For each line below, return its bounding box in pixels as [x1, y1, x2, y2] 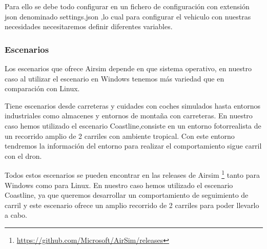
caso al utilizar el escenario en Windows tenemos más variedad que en [5, 73, 224, 84]
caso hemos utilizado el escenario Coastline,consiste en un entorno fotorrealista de [5, 120, 261, 131]
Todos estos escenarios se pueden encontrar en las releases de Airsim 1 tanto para [5, 168, 260, 180]
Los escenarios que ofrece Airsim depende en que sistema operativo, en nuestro [5, 63, 252, 73]
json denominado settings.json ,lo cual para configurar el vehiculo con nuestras [5, 11, 251, 22]
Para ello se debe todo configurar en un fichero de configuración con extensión [5, 1, 250, 11]
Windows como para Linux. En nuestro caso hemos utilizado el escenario [5, 179, 233, 190]
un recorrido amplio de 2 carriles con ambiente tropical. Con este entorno [5, 130, 235, 141]
